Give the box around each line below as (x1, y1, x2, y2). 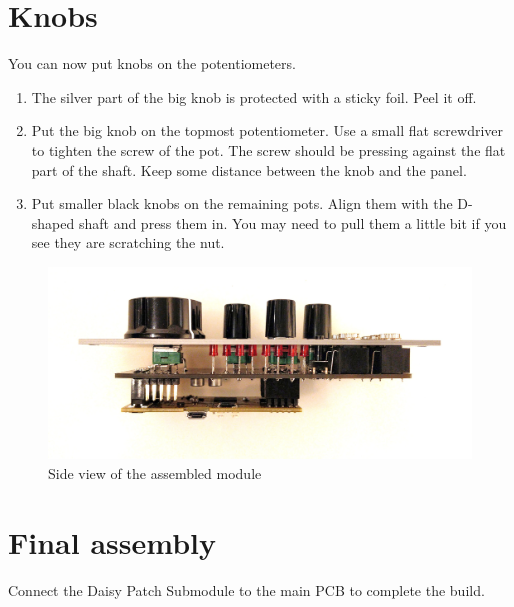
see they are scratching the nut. (31, 232, 225, 253)
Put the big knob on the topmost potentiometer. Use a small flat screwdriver (31, 120, 503, 141)
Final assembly (8, 521, 216, 562)
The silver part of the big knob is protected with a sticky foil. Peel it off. (31, 86, 477, 107)
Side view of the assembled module (48, 463, 262, 483)
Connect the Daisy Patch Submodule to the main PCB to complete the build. (8, 579, 485, 600)
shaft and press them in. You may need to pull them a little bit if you (78, 212, 507, 233)
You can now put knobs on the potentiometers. (8, 53, 296, 74)
